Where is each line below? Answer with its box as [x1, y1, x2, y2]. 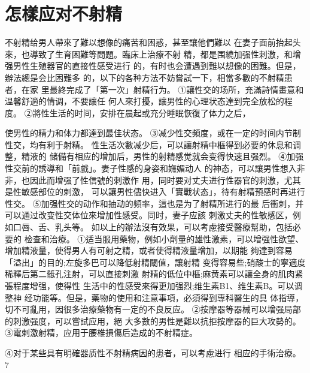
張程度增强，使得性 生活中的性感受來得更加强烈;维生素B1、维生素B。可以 [5, 279, 294, 291]
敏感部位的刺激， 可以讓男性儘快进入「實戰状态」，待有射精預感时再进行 [21, 185, 305, 198]
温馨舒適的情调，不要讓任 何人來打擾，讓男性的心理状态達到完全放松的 [5, 95, 284, 107]
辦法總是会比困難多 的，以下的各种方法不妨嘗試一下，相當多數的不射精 [5, 71, 284, 83]
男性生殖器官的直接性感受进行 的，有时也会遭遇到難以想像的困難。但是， [13, 59, 301, 72]
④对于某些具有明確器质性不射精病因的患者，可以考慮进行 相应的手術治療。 [5, 346, 301, 359]
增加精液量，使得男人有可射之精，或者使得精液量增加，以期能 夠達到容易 [5, 244, 293, 257]
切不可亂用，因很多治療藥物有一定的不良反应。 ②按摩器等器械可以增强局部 [5, 303, 301, 315]
